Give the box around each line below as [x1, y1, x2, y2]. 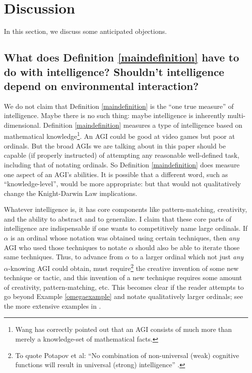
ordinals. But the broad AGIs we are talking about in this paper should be [4, 140, 226, 150]
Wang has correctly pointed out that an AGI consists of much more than [15, 324, 232, 334]
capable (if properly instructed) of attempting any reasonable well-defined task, [4, 150, 239, 160]
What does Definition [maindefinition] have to [4, 50, 239, 65]
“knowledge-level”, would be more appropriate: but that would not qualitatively [4, 179, 241, 189]
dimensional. [4, 119, 41, 130]
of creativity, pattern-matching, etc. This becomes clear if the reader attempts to [4, 282, 244, 292]
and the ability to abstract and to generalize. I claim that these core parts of [4, 213, 232, 224]
